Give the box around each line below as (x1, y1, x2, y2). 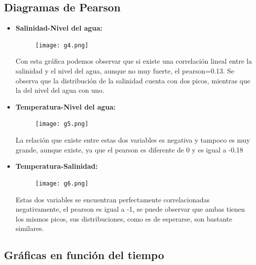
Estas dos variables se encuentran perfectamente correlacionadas (15, 194, 210, 204)
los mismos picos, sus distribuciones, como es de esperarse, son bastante (15, 213, 232, 224)
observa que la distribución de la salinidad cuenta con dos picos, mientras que (15, 75, 251, 85)
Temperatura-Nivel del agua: (15, 101, 116, 112)
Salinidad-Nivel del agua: (15, 23, 103, 33)
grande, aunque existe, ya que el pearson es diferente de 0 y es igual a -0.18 (15, 144, 244, 154)
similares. (15, 223, 44, 233)
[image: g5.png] (35, 120, 89, 128)
